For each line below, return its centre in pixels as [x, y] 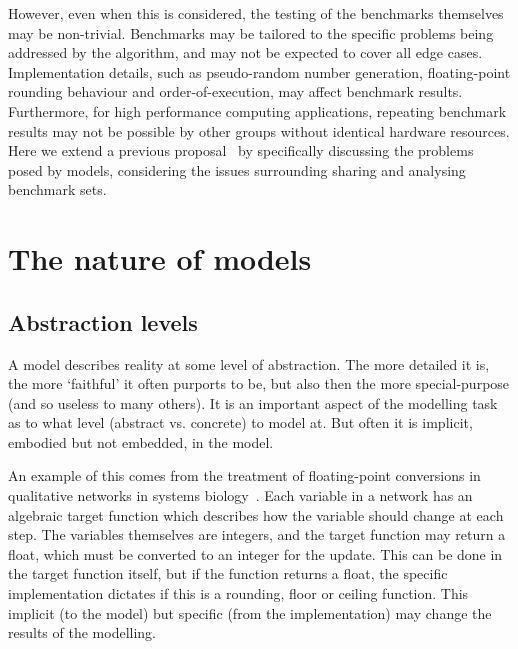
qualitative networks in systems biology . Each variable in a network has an [240, 495]
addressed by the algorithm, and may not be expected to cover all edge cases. [245, 52]
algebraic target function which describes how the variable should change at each [256, 514]
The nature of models [160, 258]
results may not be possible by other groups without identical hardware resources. [259, 130]
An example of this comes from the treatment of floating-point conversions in [244, 475]
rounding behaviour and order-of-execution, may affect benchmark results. [235, 91]
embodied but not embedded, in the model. [141, 441]
